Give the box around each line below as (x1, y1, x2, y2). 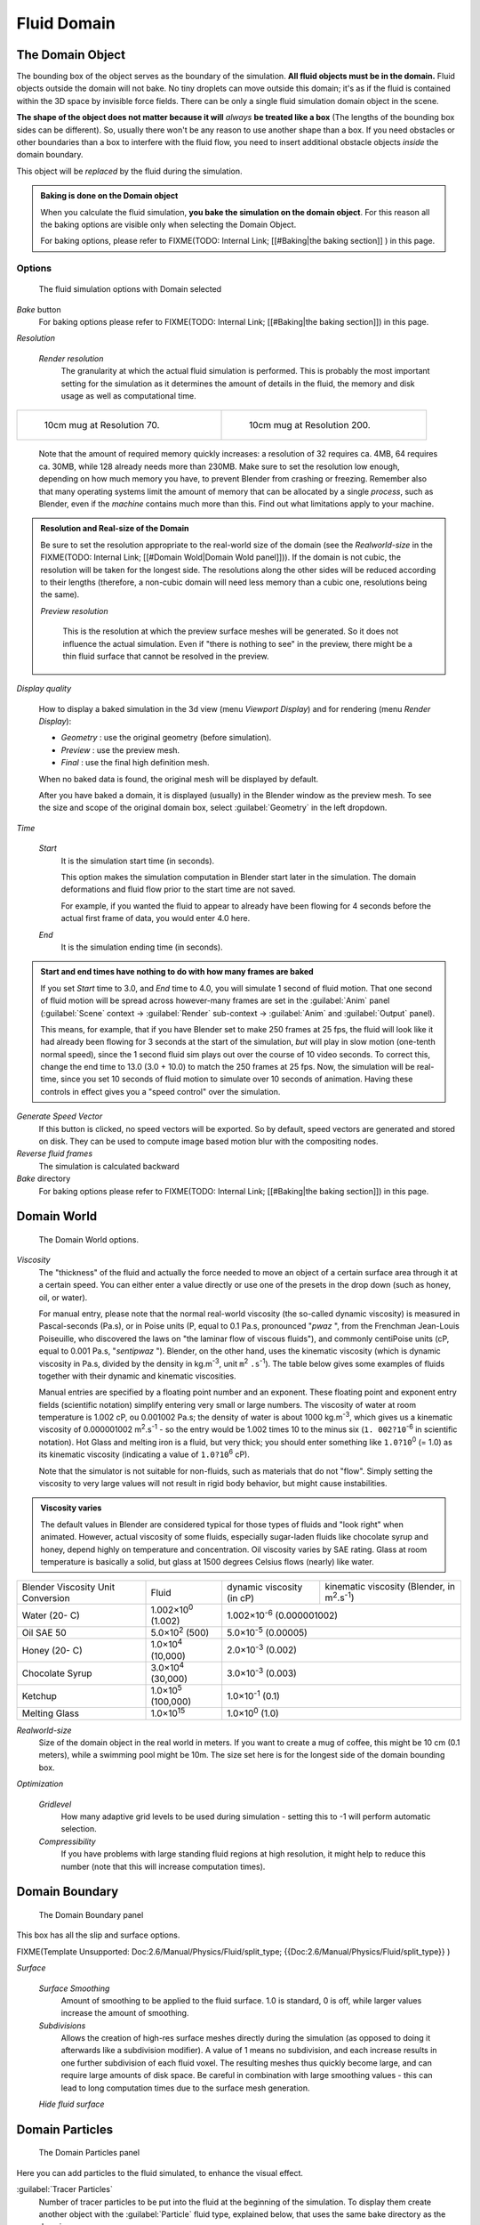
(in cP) (227, 1591, 255, 1604)
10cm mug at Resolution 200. (249, 419, 371, 432)
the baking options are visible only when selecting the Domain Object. (40, 219, 297, 230)
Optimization (16, 1778, 64, 1789)
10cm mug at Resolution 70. (44, 419, 160, 432)
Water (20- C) (21, 1609, 80, 1622)
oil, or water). (38, 1291, 88, 1303)
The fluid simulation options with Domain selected (38, 284, 222, 295)
